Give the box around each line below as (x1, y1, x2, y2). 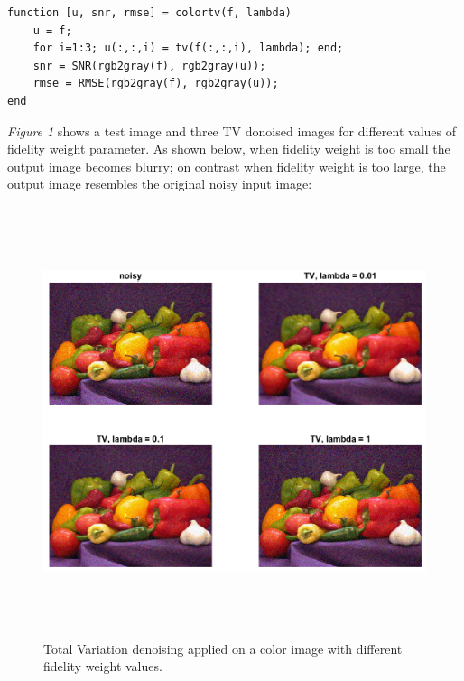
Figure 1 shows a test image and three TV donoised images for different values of (7, 121, 456, 140)
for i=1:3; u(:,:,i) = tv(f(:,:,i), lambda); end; (32, 42, 344, 55)
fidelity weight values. (43, 657, 162, 676)
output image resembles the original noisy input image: (7, 174, 312, 193)
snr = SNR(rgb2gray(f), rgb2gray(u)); (32, 59, 266, 72)
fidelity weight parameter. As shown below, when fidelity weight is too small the (7, 139, 450, 158)
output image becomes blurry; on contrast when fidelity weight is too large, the (7, 156, 446, 175)
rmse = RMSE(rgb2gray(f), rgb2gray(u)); (32, 77, 279, 90)
